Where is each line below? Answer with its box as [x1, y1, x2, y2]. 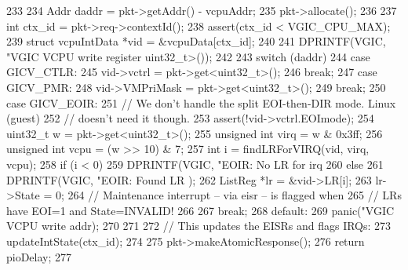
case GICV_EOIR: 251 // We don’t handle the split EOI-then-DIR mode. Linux [6, 94, 396, 111]
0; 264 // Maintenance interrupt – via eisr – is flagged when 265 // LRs [55, 187, 402, 203]
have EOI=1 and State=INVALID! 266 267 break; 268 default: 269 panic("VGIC [6, 202, 395, 218]
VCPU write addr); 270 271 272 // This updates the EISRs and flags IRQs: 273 [6, 217, 392, 234]
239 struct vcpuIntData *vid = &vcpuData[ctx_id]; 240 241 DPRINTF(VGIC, [6, 33, 386, 49]
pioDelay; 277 [6, 248, 72, 265]
